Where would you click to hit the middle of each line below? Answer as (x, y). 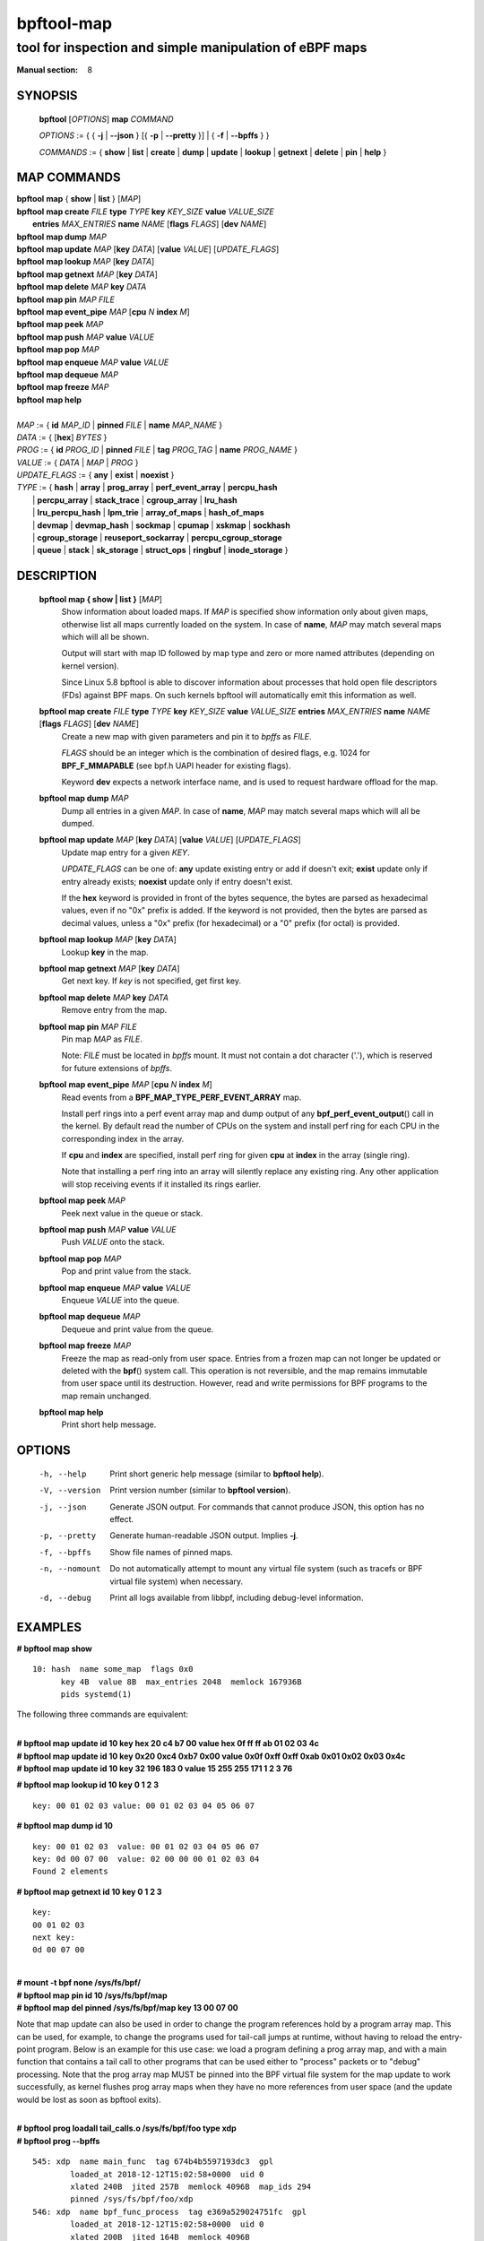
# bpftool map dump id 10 (65, 1826)
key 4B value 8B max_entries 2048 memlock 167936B (181, 1682)
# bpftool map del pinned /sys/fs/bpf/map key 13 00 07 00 (128, 2007)
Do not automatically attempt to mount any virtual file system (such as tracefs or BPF (266, 1569)
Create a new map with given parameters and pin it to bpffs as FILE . (187, 736)
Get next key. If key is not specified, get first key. (151, 981)
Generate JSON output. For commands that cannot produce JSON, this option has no (267, 1507)
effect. (122, 1519)
